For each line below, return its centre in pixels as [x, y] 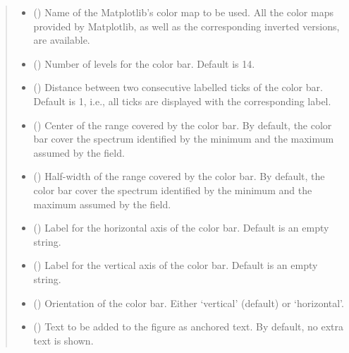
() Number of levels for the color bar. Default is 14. [144, 63]
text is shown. [63, 340]
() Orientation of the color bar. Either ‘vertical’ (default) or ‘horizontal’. [189, 303]
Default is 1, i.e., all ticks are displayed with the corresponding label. [182, 101]
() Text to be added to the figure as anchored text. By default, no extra [189, 327]
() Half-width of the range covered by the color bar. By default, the [179, 176]
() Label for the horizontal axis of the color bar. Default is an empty [181, 228]
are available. [62, 40]
